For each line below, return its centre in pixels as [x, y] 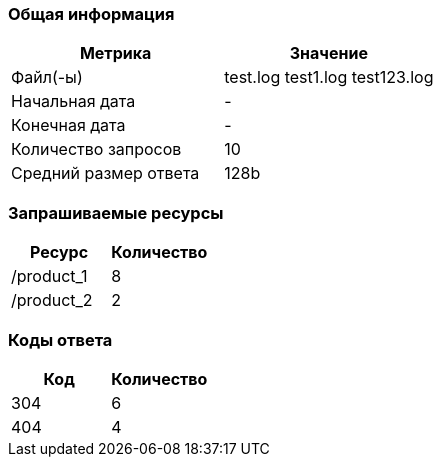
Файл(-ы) [47, 77]
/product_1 [49, 276]
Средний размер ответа [105, 173]
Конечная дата [68, 125]
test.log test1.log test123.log [329, 77]
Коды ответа [60, 339]
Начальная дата [73, 101]
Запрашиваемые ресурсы [116, 212]
